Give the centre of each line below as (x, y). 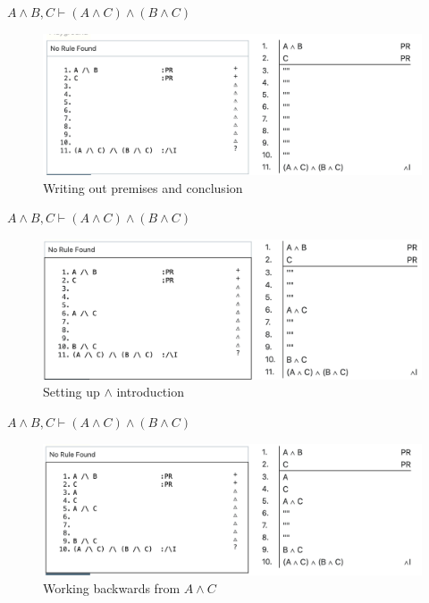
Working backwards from (112, 587)
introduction (150, 392)
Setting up (71, 392)
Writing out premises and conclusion (143, 187)
